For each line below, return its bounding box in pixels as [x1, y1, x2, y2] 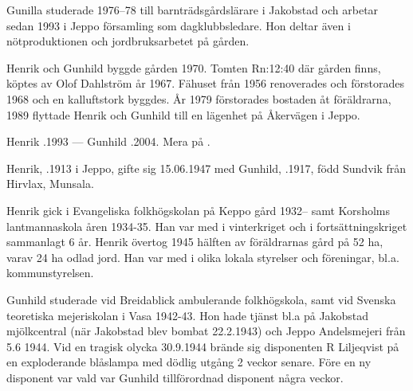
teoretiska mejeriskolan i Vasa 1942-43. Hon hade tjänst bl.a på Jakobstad [6, 307, 369, 323]
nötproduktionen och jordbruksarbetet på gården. [6, 33, 250, 49]
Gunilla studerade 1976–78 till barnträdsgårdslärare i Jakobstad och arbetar [6, 2, 379, 18]
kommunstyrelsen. [6, 264, 94, 281]
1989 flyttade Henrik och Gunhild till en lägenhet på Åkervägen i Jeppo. [6, 106, 360, 123]
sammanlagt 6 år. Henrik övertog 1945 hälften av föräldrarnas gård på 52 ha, [6, 233, 383, 250]
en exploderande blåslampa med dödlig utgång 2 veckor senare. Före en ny [6, 354, 372, 370]
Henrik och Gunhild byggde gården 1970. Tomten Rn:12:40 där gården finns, [6, 59, 381, 76]
